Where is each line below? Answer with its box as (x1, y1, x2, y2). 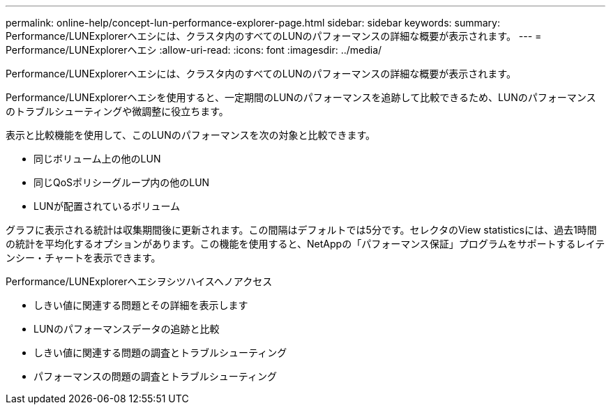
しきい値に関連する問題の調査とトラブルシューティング (33, 347, 287, 358)
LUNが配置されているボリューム (33, 200, 181, 212)
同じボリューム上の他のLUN (33, 153, 161, 165)
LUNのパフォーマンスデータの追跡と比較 (33, 323, 220, 335)
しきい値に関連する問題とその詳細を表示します (33, 299, 248, 311)
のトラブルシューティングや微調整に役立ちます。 (6, 105, 229, 117)
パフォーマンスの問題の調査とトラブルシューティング (33, 370, 277, 382)
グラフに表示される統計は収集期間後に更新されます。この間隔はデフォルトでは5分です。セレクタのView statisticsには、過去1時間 (6, 224, 597, 236)
